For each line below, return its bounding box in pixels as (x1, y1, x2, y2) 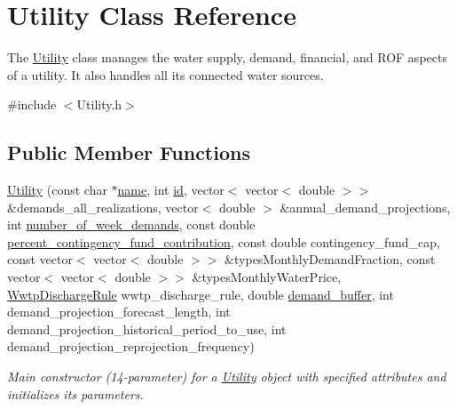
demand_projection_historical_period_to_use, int (7, 319, 287, 338)
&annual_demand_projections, (280, 197, 451, 216)
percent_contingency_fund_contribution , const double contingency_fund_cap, (7, 232, 440, 251)
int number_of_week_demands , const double (7, 215, 256, 234)
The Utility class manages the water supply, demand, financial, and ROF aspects (7, 48, 447, 67)
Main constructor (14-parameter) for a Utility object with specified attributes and (7, 367, 446, 386)
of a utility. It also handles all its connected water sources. (7, 65, 324, 84)
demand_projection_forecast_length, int (7, 302, 231, 321)
